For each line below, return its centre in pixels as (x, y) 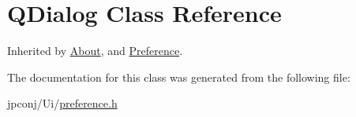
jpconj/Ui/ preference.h (62, 103)
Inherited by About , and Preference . (95, 51)
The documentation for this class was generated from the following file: (179, 77)
